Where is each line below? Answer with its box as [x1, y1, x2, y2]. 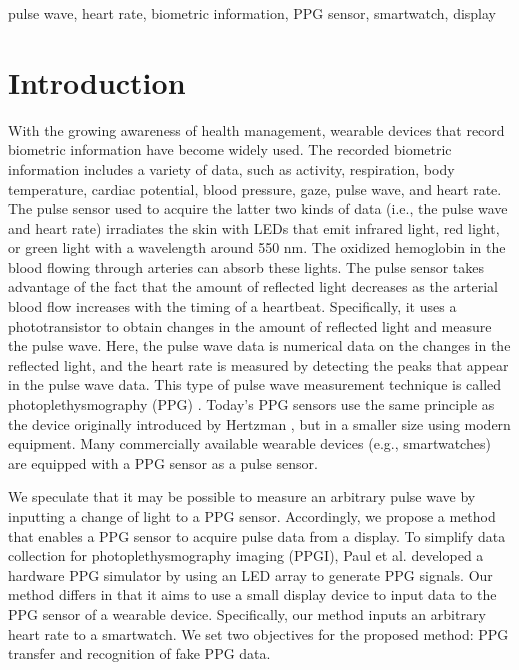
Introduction [8, 61, 186, 102]
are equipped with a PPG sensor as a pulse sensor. [8, 452, 318, 473]
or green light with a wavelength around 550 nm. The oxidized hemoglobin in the [8, 237, 506, 258]
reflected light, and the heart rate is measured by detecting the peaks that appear [8, 354, 509, 375]
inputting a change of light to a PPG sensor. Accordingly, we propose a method [8, 506, 496, 526]
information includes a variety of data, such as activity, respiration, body [8, 158, 455, 179]
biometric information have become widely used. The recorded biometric [8, 139, 452, 160]
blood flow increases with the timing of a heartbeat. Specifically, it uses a [8, 296, 457, 317]
